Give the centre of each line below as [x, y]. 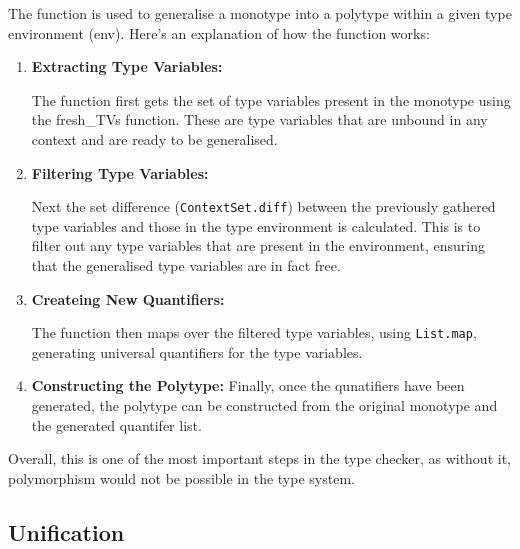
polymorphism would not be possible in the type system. [181, 477]
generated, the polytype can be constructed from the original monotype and [264, 405]
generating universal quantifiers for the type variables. [197, 351]
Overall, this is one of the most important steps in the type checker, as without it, [259, 458]
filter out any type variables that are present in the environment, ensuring [258, 245]
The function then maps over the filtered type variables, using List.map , [254, 332]
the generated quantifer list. [116, 424]
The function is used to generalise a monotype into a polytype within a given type [260, 13]
